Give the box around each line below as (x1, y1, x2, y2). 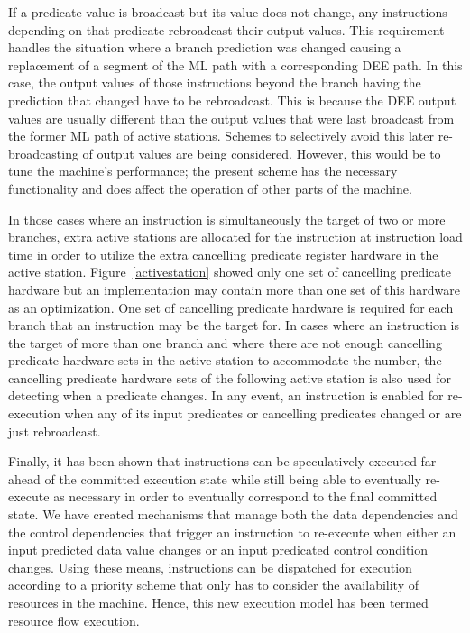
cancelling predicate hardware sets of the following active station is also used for (8, 368, 451, 387)
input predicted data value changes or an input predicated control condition (8, 540, 429, 559)
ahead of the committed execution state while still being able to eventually (8, 469, 421, 488)
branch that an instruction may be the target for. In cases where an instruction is (8, 316, 459, 335)
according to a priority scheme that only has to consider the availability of (8, 575, 419, 594)
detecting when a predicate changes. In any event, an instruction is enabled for (8, 386, 444, 405)
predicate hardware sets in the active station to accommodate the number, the (8, 351, 442, 370)
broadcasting (8, 143, 78, 162)
